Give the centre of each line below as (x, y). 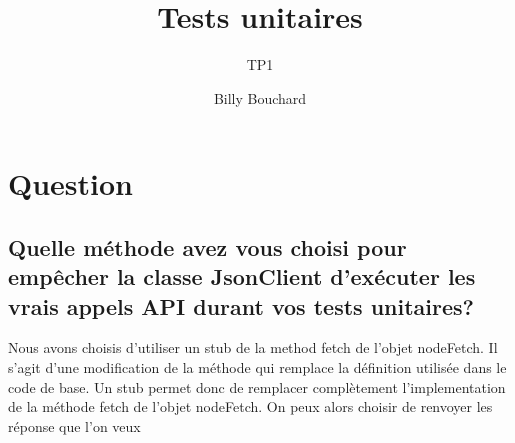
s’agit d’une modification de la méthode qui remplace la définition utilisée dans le (257, 367)
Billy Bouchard (260, 97)
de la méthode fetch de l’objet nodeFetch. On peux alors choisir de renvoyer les (250, 406)
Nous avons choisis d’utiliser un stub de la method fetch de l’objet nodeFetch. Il (253, 347)
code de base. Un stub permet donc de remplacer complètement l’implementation (257, 386)
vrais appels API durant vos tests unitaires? (241, 305)
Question (70, 183)
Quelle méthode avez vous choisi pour (207, 246)
